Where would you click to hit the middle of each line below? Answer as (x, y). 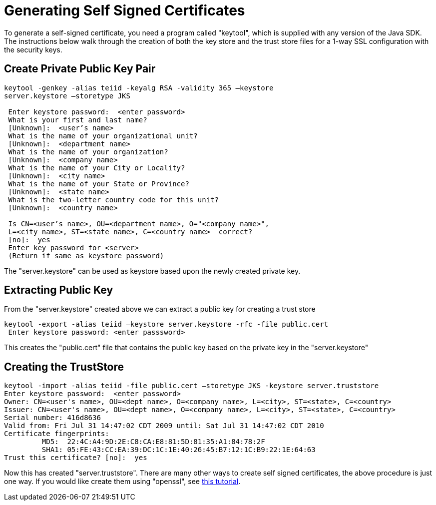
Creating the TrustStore (64, 367)
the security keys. (33, 49)
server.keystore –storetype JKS (67, 96)
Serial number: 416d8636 (52, 418)
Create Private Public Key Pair (80, 69)
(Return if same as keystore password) (86, 255)
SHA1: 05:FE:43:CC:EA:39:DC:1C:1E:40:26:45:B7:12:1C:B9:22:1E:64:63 (179, 450)
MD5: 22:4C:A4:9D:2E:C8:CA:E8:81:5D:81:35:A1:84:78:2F (153, 442)
